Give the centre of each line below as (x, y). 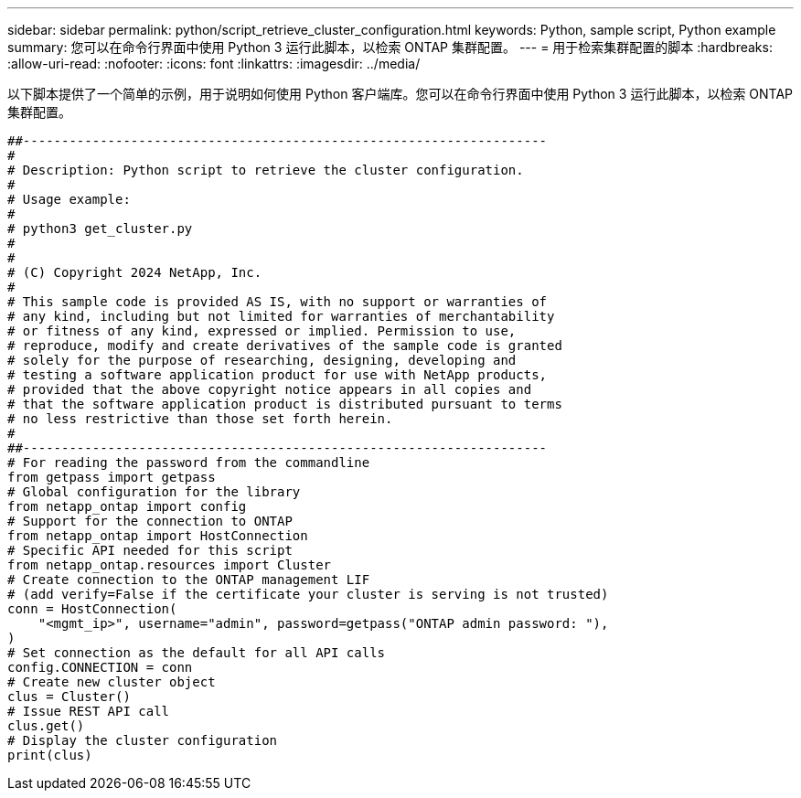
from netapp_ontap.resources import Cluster (170, 565)
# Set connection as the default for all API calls (197, 653)
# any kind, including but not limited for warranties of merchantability (281, 316)
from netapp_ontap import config (127, 506)
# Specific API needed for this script (150, 550)
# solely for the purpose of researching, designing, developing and (262, 360)
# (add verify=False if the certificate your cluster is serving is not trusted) (308, 594)
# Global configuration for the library (154, 492)
